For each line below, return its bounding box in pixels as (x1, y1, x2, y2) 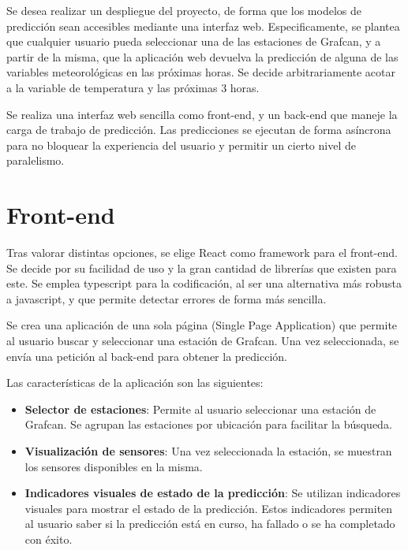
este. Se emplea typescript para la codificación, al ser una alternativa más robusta (6, 275, 402, 292)
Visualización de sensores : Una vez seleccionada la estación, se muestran (24, 443, 392, 459)
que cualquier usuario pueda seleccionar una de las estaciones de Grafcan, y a (6, 33, 381, 50)
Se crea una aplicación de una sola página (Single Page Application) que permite (6, 317, 398, 333)
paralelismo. (6, 152, 65, 169)
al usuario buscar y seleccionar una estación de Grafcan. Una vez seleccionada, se (6, 333, 399, 349)
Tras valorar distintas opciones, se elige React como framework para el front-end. (6, 244, 398, 261)
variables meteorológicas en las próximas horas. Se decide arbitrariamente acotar (6, 64, 395, 80)
